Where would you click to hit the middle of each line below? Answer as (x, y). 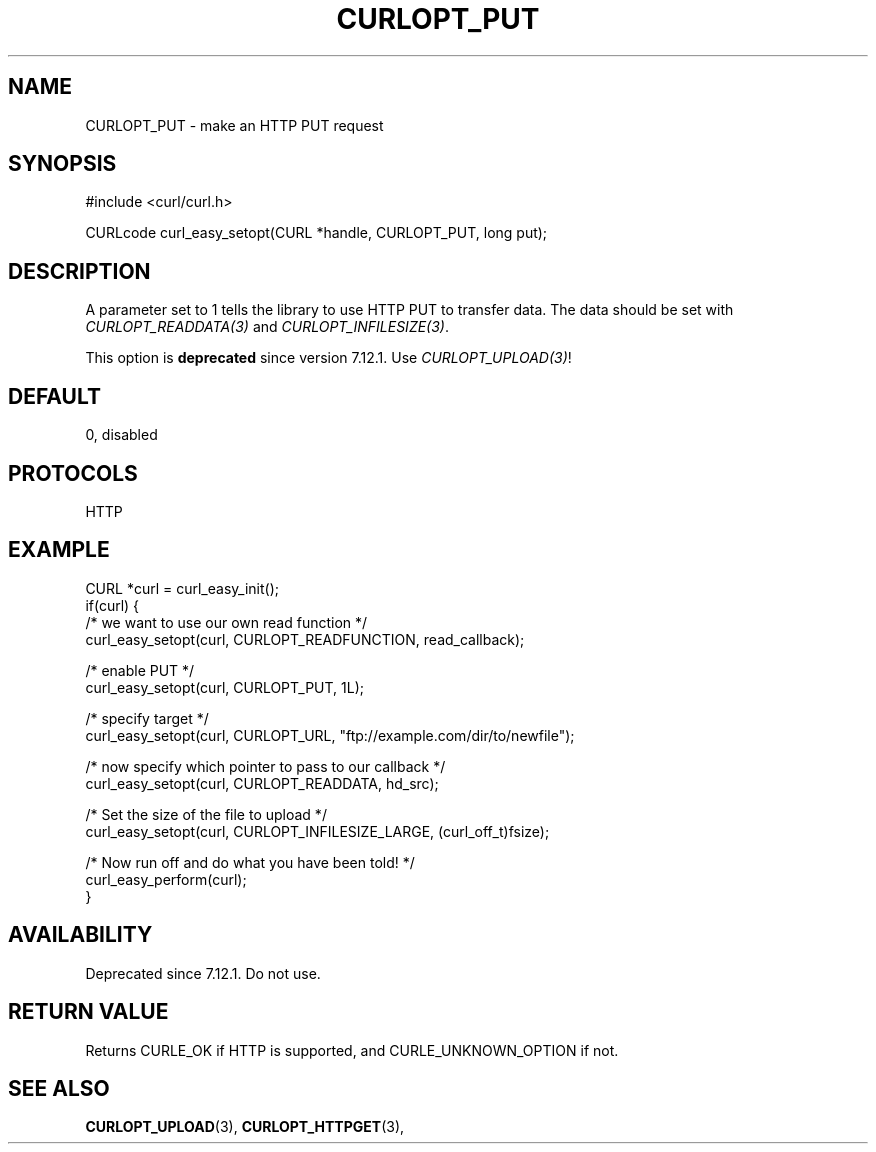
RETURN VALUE (88, 1012)
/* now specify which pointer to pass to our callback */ (265, 766)
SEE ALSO (59, 1088)
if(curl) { (112, 605)
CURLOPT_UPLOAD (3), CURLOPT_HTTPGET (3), (245, 1127)
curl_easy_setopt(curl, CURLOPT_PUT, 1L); (225, 687)
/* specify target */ (147, 718)
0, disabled (121, 435)
